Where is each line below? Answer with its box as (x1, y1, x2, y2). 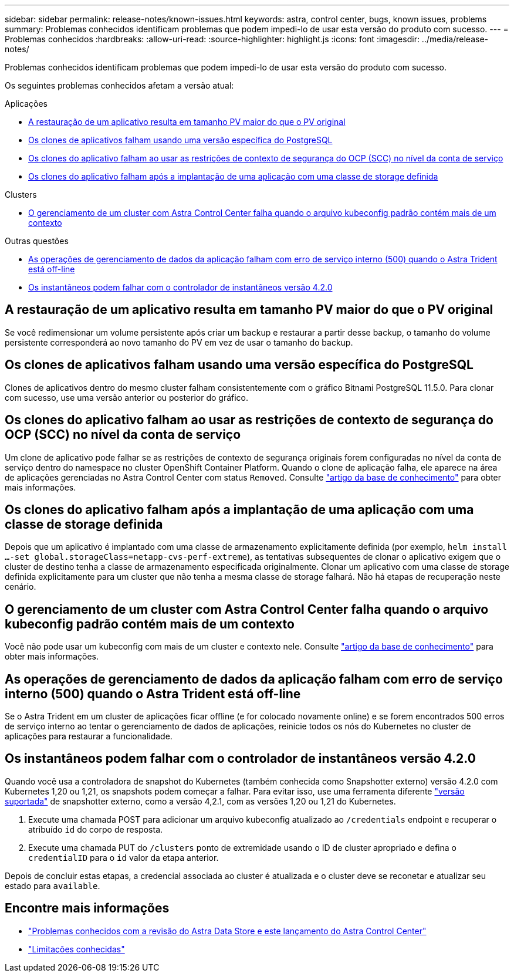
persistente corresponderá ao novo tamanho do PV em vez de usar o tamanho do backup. (5, 337, 353, 347)
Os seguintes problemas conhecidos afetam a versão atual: (5, 80, 234, 90)
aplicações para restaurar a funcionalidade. (5, 731, 173, 742)
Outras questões (5, 236, 69, 246)
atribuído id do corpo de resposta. (28, 824, 163, 834)
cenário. (5, 582, 36, 592)
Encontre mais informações (5, 901, 170, 916)
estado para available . (5, 880, 100, 891)
